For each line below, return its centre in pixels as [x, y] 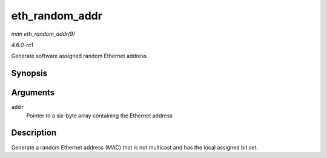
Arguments [33, 93]
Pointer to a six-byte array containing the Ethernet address [99, 116]
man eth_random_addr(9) [43, 34]
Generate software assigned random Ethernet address [79, 56]
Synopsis [29, 74]
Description [34, 133]
